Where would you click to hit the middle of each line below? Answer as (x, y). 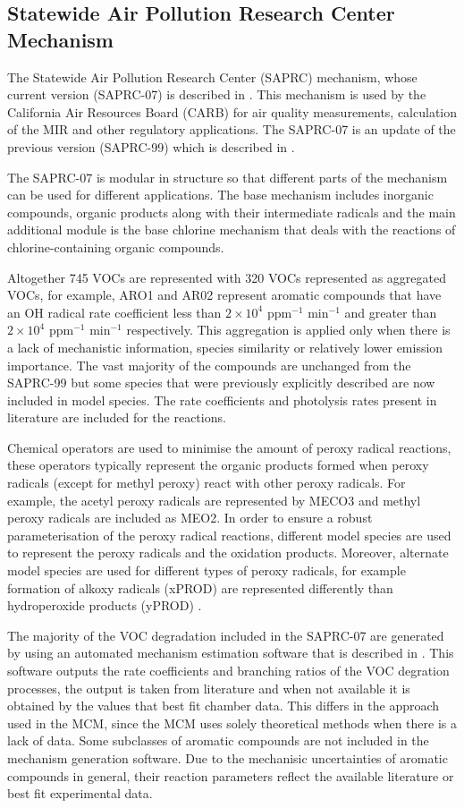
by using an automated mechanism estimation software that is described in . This (231, 653)
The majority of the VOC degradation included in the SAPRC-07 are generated (226, 635)
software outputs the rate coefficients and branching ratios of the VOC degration (228, 670)
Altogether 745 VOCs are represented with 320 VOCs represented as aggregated (227, 277)
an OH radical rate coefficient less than (114, 312)
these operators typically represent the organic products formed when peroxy (218, 465)
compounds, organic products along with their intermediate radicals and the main (232, 212)
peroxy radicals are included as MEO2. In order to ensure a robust (190, 518)
